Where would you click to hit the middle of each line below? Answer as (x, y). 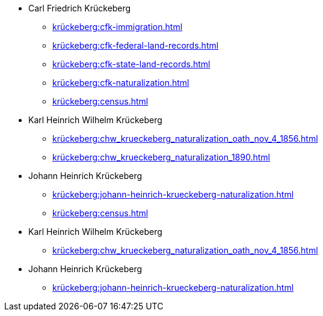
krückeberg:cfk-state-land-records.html (131, 64)
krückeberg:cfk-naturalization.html (121, 83)
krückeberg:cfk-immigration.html (118, 27)
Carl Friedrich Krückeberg (80, 8)
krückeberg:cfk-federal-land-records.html (136, 45)
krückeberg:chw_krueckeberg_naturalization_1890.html (161, 157)
